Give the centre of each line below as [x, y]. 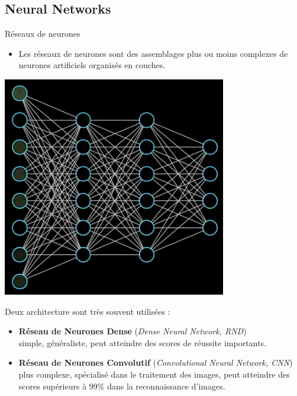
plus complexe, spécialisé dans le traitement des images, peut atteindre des [154, 374]
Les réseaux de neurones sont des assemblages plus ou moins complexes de [153, 53]
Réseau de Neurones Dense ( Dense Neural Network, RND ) [133, 331]
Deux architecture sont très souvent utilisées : [88, 311]
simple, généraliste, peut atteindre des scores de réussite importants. [142, 342]
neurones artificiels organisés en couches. [92, 65]
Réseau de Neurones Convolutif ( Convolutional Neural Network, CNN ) [156, 363]
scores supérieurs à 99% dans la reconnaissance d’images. [122, 386]
